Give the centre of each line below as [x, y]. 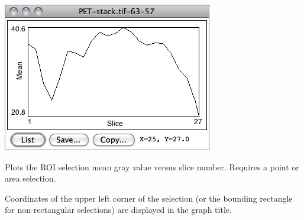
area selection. [30, 178]
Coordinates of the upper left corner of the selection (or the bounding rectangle [149, 198]
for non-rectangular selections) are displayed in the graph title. [118, 210]
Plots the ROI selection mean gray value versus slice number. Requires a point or [152, 166]
